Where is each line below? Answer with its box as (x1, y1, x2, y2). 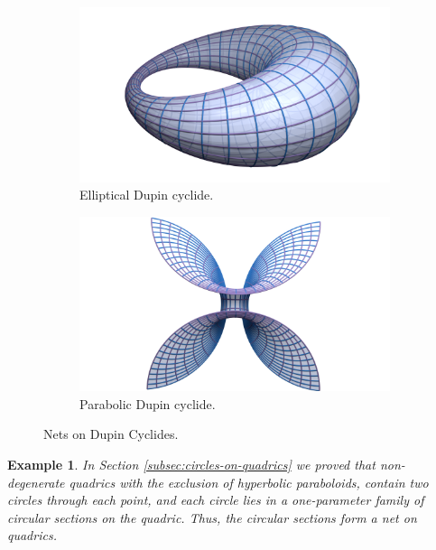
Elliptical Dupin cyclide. (79, 185, 214, 204)
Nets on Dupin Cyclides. (43, 424, 179, 443)
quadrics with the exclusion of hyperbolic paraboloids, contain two (69, 472, 429, 491)
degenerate (7, 472, 65, 491)
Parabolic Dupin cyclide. (79, 394, 216, 413)
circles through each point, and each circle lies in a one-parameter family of (7, 490, 424, 509)
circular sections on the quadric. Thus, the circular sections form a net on (7, 508, 417, 527)
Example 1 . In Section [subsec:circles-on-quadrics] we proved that (7, 454, 376, 473)
